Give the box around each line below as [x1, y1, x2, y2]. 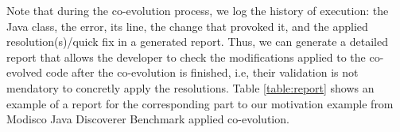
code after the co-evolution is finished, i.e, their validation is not [45, 64, 359, 81]
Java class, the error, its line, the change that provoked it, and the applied [6, 17, 368, 34]
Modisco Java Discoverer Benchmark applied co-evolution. [6, 111, 289, 127]
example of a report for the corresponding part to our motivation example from [6, 95, 394, 111]
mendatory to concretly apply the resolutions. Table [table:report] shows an [6, 79, 375, 96]
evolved [6, 64, 43, 81]
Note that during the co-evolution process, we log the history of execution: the [6, 2, 389, 18]
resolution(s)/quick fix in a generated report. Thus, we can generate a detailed [6, 33, 388, 50]
